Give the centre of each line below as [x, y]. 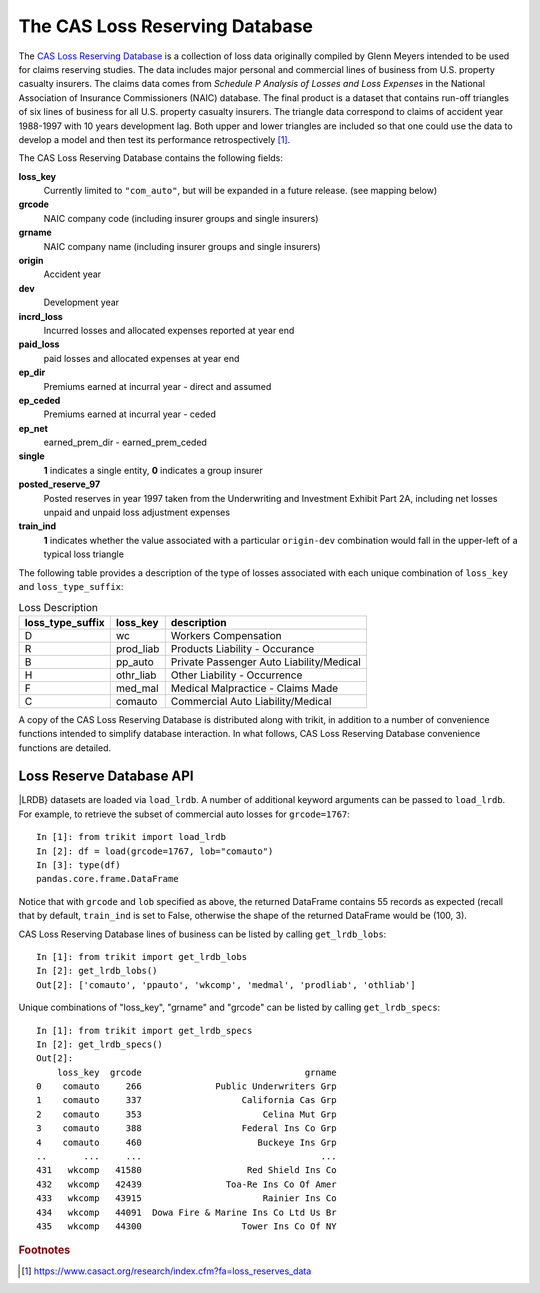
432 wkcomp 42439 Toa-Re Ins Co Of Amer [186, 1184]
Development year [81, 302]
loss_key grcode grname [196, 1072]
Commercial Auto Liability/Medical [251, 701]
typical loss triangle [84, 554]
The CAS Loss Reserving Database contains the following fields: [151, 158]
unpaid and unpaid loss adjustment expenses [136, 512]
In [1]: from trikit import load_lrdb [131, 837]
